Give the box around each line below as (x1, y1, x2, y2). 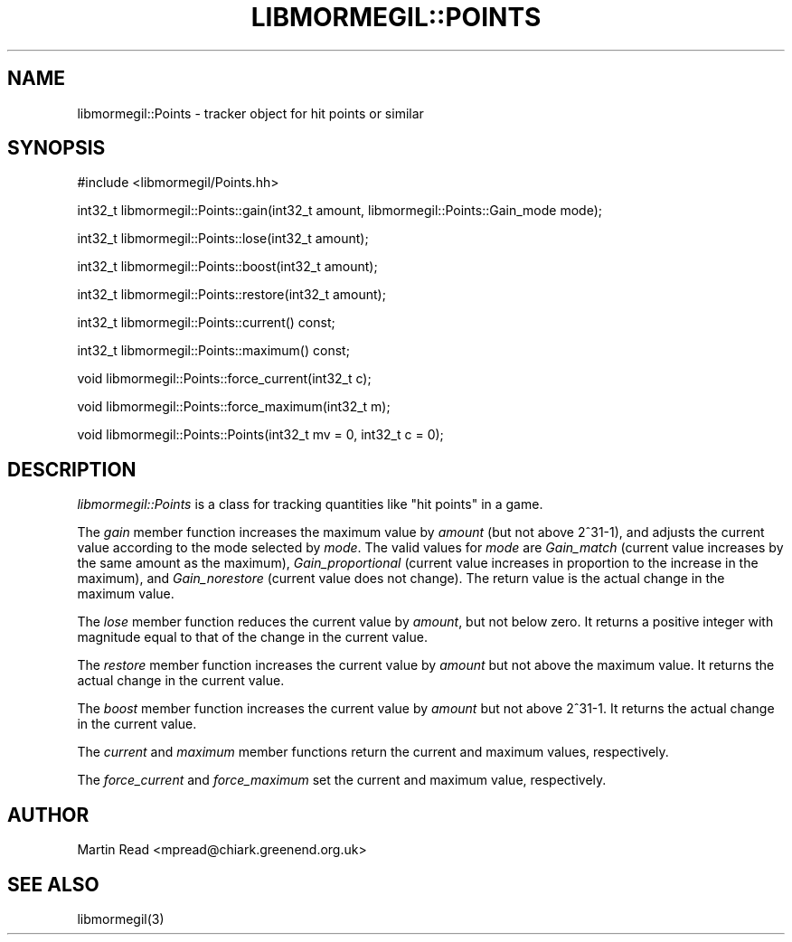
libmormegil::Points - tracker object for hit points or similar (77, 105, 424, 121)
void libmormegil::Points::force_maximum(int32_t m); (77, 399, 391, 415)
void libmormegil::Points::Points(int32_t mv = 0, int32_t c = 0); (77, 427, 444, 443)
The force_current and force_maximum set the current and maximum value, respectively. (77, 772, 607, 788)
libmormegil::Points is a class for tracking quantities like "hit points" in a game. (77, 496, 543, 513)
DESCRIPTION (7, 457, 137, 481)
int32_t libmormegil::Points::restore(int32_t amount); (77, 287, 386, 303)
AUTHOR (7, 803, 90, 826)
